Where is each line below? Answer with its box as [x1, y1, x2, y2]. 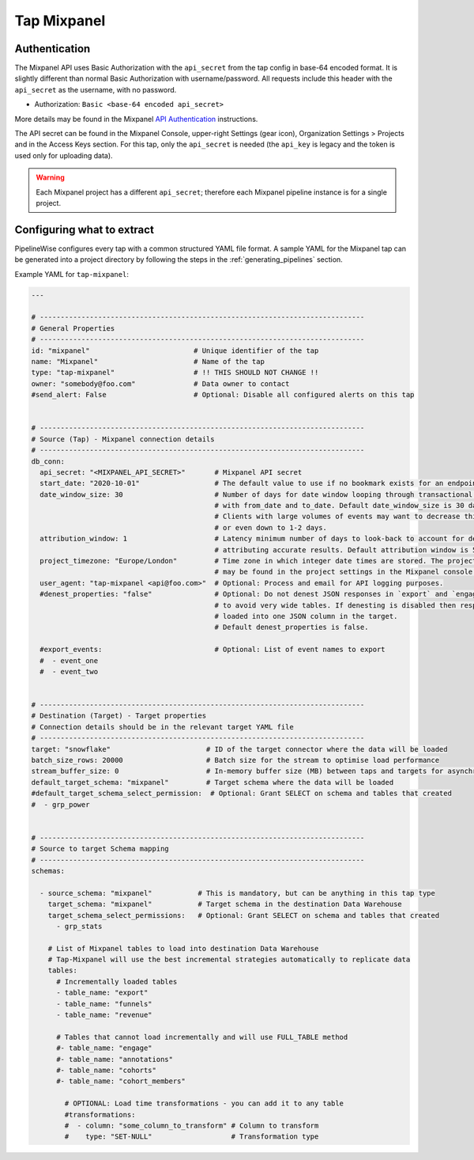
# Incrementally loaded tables [56, 977, 178, 986]
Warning [36, 172, 65, 182]
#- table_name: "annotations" [56, 1055, 174, 1063]
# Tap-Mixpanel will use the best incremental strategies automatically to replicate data [47, 955, 411, 965]
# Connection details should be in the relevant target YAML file [31, 722, 294, 731]
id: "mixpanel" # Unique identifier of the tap [31, 346, 319, 355]
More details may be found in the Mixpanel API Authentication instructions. [14, 114, 258, 123]
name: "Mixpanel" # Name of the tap [31, 357, 265, 366]
